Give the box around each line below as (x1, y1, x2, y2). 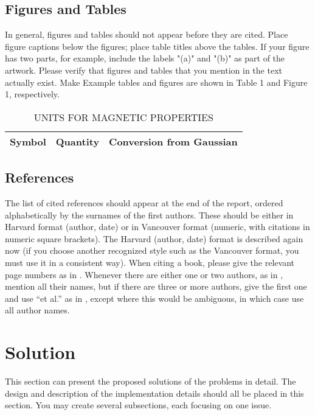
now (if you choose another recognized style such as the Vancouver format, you (5, 244, 299, 257)
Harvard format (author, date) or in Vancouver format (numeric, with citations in (5, 220, 310, 233)
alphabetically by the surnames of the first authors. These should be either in (5, 208, 294, 221)
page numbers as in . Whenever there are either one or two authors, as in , (5, 268, 283, 281)
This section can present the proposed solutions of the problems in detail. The (5, 375, 296, 388)
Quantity (55, 134, 100, 148)
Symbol (10, 134, 46, 148)
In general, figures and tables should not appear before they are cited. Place (5, 28, 288, 41)
